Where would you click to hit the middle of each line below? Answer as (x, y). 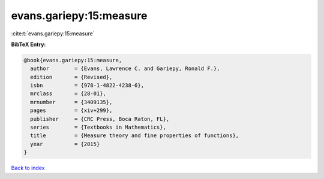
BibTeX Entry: (28, 44)
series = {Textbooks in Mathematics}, (98, 128)
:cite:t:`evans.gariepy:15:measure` (53, 34)
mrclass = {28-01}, (68, 94)
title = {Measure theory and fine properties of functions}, (135, 136)
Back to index (28, 168)
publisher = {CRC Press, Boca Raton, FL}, (100, 119)
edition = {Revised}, (71, 77)
